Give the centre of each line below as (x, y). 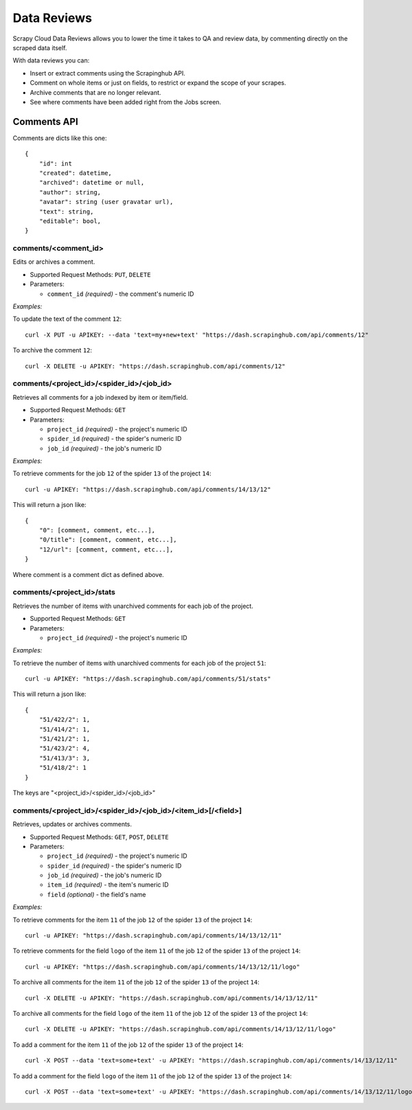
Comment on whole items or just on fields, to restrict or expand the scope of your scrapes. (158, 83)
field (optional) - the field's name (96, 894)
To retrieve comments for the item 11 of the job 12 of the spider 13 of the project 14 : (133, 920)
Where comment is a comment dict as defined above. (88, 574)
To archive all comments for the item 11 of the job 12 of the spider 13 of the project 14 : (136, 982)
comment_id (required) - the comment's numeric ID (121, 294)
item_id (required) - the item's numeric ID (108, 885)
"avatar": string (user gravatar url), (106, 202)
